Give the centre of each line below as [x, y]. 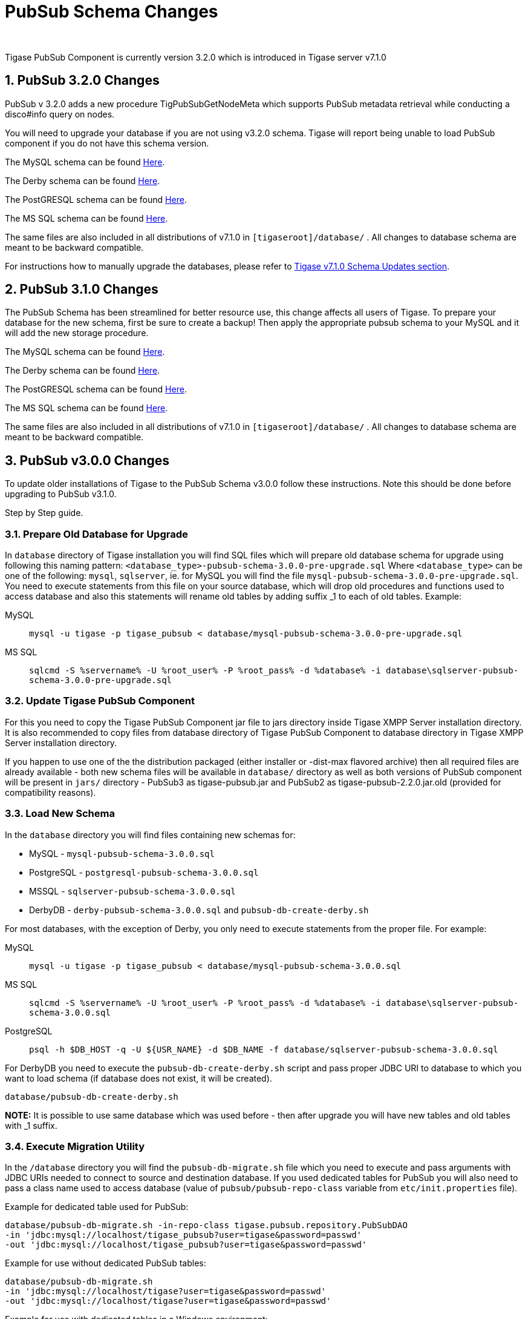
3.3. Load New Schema [60, 814]
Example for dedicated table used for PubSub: [97, 1207]
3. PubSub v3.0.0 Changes [87, 460]
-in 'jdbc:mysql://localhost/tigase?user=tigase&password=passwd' [166, 1291]
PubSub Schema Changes [112, 12]
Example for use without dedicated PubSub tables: [106, 1263]
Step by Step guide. [44, 513]
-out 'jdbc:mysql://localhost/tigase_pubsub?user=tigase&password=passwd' [186, 1245]
